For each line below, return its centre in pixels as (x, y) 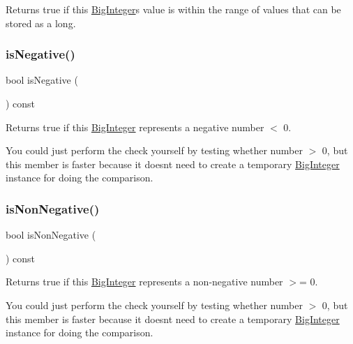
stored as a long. (41, 23)
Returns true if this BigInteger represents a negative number (135, 127)
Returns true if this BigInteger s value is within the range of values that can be (173, 9)
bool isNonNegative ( (51, 235)
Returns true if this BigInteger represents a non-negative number (144, 282)
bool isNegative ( (42, 80)
